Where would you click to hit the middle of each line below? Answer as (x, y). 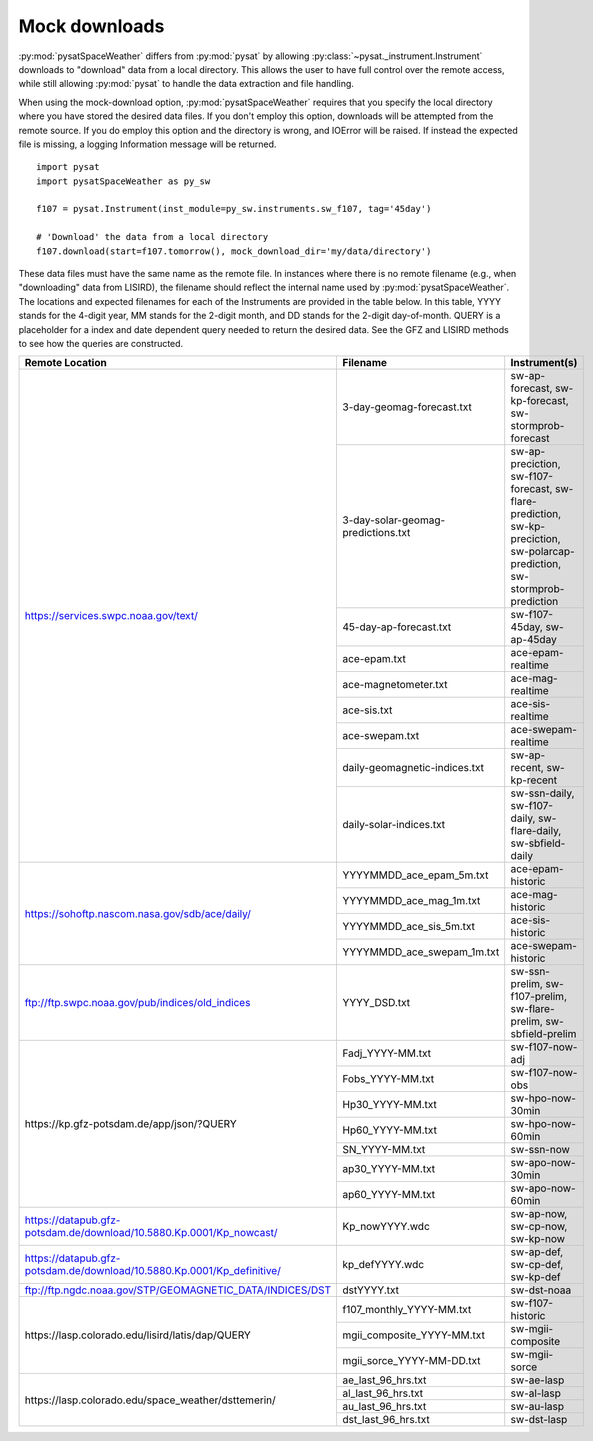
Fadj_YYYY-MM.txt (387, 1053)
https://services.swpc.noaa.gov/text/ (111, 616)
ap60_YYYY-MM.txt (388, 1195)
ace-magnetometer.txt (395, 685)
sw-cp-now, (539, 1227)
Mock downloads (91, 26)
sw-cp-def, (537, 1265)
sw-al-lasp (536, 1393)
